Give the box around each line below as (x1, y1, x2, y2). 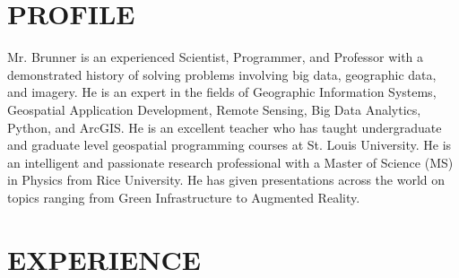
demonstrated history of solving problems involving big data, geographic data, (7, 65, 437, 83)
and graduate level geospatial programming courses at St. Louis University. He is (7, 135, 452, 154)
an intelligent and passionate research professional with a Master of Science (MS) (7, 152, 454, 171)
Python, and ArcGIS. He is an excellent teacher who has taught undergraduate (7, 117, 442, 136)
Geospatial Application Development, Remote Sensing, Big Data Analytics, (7, 100, 421, 118)
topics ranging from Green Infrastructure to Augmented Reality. (7, 187, 360, 206)
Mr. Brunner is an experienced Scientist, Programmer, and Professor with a (7, 48, 424, 66)
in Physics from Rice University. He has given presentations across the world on (7, 170, 446, 189)
